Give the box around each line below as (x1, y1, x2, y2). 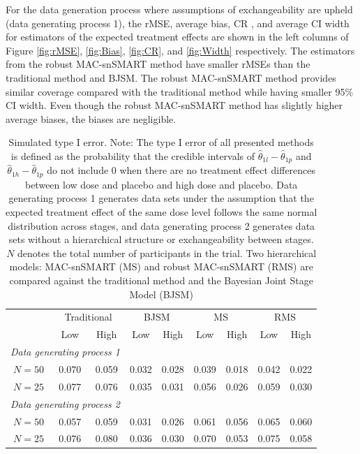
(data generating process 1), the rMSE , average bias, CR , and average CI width (6, 15, 350, 30)
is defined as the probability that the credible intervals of (10, 148, 255, 163)
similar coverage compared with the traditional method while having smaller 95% (6, 84, 354, 98)
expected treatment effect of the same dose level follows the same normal (6, 205, 317, 219)
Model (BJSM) (129, 286, 193, 301)
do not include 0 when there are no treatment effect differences (47, 163, 316, 177)
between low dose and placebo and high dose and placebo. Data (24, 177, 298, 191)
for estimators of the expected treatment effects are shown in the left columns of (6, 29, 349, 44)
